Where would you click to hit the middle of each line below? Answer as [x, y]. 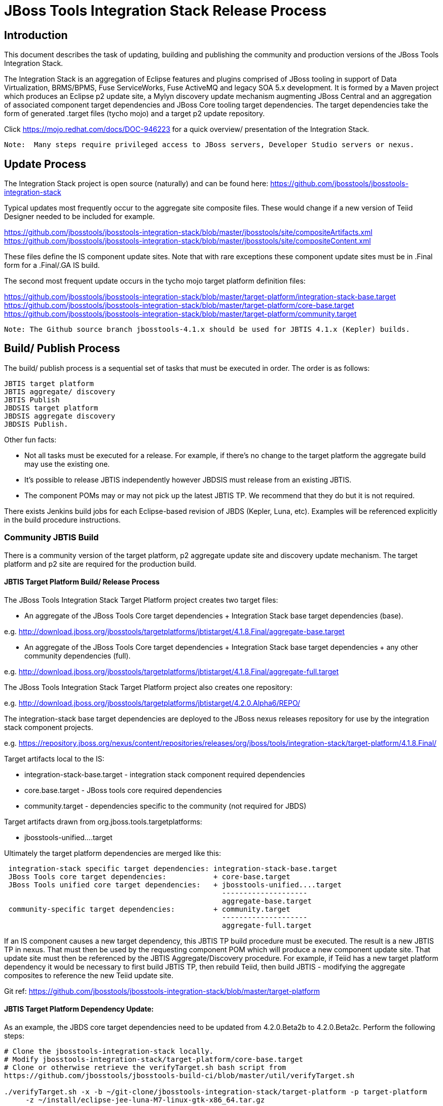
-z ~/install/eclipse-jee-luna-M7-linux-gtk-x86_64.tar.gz [145, 1100]
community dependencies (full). [78, 655]
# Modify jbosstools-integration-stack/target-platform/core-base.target [154, 1060]
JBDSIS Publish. [36, 424]
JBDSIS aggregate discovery [60, 416]
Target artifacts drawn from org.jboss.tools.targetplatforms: [103, 821]
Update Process [45, 164]
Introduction [36, 35]
